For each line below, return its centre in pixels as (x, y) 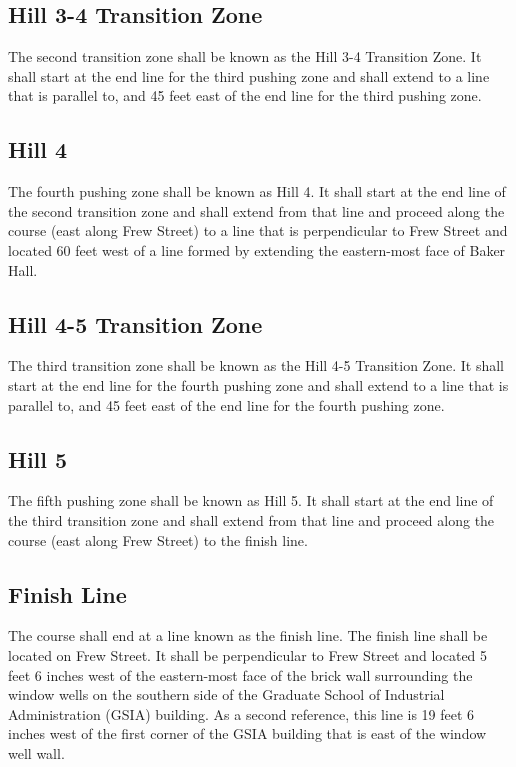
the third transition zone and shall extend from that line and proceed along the (251, 519)
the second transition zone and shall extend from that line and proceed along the (256, 210)
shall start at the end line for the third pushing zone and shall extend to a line (249, 75)
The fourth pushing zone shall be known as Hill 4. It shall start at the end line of (257, 191)
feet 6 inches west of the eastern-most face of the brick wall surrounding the (240, 674)
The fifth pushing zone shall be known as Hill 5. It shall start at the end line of (251, 500)
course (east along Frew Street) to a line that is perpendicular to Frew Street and (258, 230)
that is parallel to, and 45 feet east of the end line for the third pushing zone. (245, 95)
